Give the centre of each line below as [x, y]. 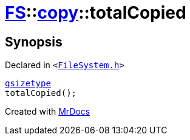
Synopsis [34, 42]
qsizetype [28, 84]
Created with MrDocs [48, 112]
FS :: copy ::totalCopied [96, 13]
